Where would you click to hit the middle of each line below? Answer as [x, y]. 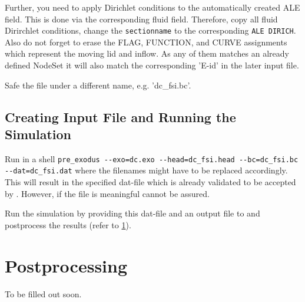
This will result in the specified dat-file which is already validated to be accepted [150, 182]
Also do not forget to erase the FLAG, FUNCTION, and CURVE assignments [146, 42]
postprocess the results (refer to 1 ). [68, 224]
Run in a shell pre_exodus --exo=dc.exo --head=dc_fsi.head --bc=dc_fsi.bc [152, 158]
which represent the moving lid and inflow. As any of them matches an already [147, 53]
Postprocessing [66, 265]
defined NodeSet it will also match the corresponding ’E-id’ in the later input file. [152, 65]
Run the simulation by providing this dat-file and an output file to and [132, 213]
